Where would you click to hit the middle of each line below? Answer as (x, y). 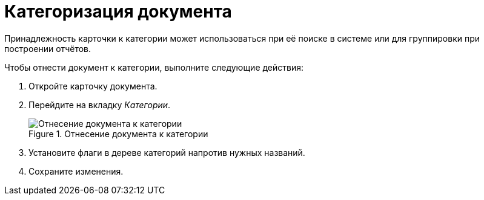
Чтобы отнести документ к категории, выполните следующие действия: (154, 67)
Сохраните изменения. (76, 171)
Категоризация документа (118, 11)
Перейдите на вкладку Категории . (100, 105)
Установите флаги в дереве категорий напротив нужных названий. (167, 152)
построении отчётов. (48, 48)
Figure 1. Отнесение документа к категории (118, 134)
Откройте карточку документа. (93, 86)
